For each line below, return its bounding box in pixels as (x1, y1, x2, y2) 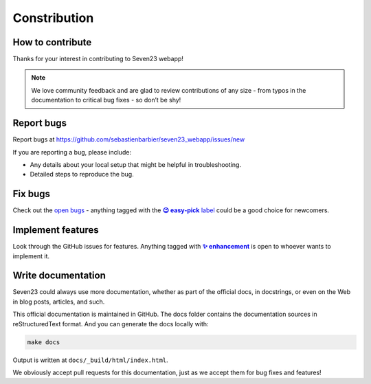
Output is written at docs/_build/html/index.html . (12, 356, 168, 364)
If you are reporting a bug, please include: (12, 148, 132, 156)
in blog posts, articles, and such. (12, 297, 105, 306)
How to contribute (12, 36, 92, 48)
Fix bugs (12, 188, 51, 200)
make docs (27, 338, 60, 346)
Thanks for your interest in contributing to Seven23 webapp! (12, 55, 183, 63)
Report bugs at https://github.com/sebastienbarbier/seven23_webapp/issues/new (12, 135, 245, 144)
